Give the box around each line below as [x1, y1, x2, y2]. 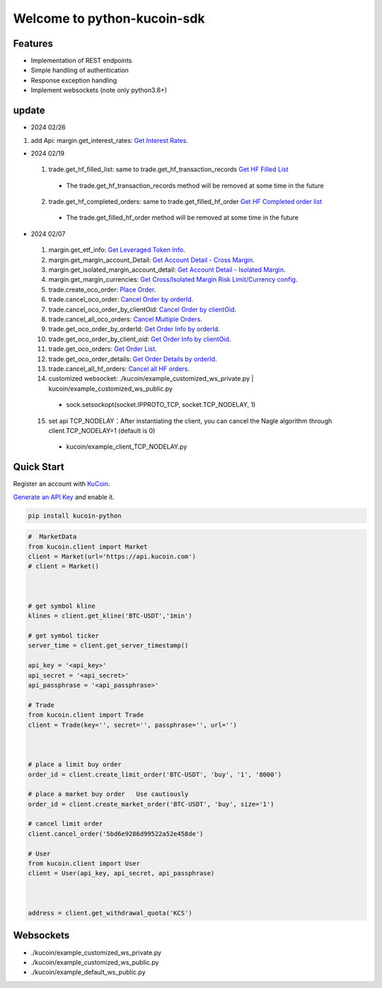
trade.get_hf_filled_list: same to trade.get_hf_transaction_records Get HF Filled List [48, 165, 289, 173]
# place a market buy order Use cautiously [28, 790, 189, 798]
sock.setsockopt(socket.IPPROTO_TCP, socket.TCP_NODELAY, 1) [66, 401, 256, 409]
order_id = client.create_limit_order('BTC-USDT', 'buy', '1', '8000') [28, 770, 282, 779]
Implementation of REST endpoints [30, 57, 132, 65]
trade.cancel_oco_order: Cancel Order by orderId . [48, 295, 194, 304]
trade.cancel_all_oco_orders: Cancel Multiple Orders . [48, 315, 203, 323]
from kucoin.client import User [28, 860, 141, 868]
